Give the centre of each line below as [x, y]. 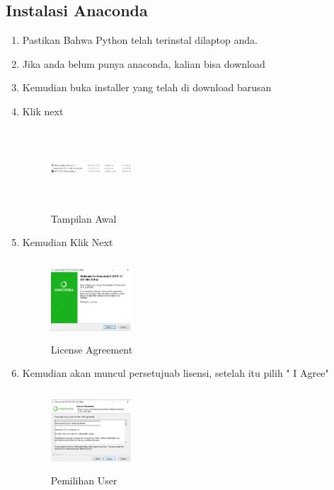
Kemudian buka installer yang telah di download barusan [147, 87]
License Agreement [92, 349]
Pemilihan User [84, 480]
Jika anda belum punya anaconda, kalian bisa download [144, 63]
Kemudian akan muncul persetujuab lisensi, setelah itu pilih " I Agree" [175, 373]
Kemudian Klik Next [68, 242]
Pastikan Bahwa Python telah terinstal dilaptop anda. [140, 40]
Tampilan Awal [83, 218]
